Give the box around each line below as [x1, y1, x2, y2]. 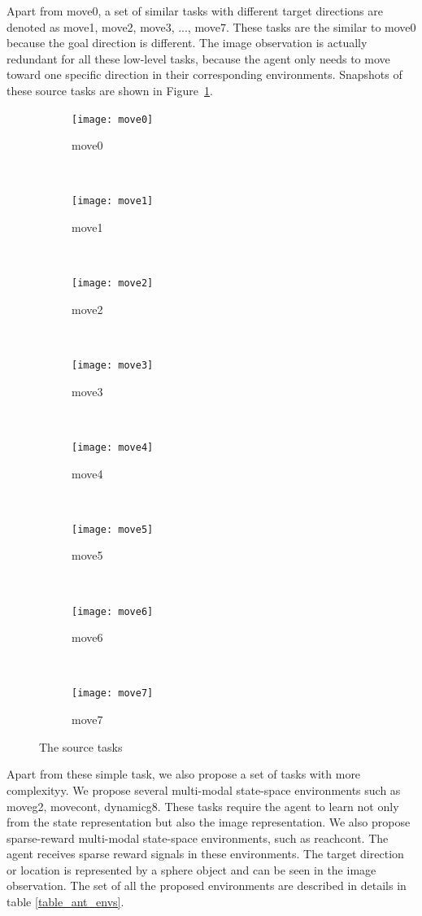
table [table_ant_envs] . [7, 893, 124, 910]
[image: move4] [72, 441, 154, 453]
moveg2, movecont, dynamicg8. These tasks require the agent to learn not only [7, 797, 399, 814]
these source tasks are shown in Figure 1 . [7, 81, 213, 98]
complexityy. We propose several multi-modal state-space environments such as [7, 781, 401, 798]
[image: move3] [72, 360, 154, 372]
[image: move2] [72, 277, 154, 290]
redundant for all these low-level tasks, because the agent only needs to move [7, 50, 390, 67]
